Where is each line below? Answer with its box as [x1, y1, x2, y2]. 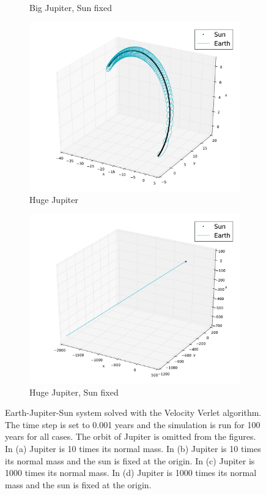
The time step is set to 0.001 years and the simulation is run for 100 [5, 418, 260, 431]
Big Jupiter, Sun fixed [29, 1, 113, 13]
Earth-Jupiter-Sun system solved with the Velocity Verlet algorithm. [5, 406, 262, 419]
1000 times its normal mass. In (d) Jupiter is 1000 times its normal [5, 466, 257, 479]
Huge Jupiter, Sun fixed [29, 385, 119, 398]
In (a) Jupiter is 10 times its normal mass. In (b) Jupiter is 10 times [5, 442, 261, 455]
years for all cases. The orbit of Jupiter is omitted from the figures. [5, 430, 256, 443]
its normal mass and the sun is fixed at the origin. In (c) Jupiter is [5, 454, 255, 467]
